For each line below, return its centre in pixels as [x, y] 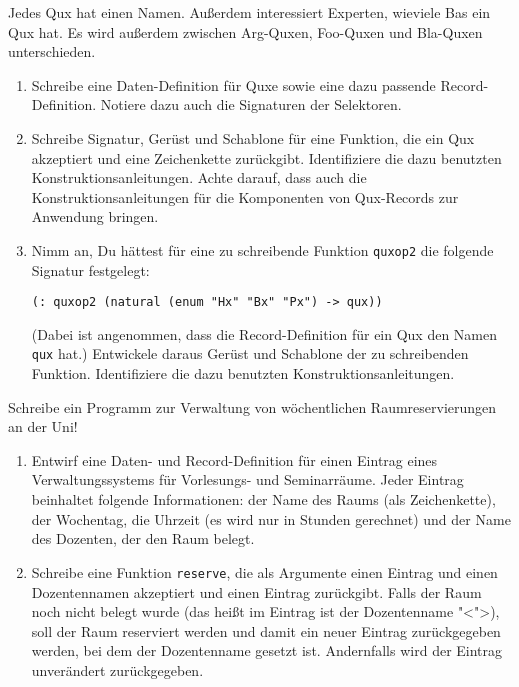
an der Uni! [43, 426]
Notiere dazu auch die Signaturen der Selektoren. [251, 104]
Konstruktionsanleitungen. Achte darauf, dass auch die [199, 177]
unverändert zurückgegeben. [117, 669]
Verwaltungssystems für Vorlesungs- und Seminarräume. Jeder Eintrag [247, 479]
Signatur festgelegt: [90, 269]
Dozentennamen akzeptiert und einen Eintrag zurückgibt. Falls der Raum [256, 591]
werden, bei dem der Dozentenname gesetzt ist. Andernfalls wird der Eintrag [267, 650]
